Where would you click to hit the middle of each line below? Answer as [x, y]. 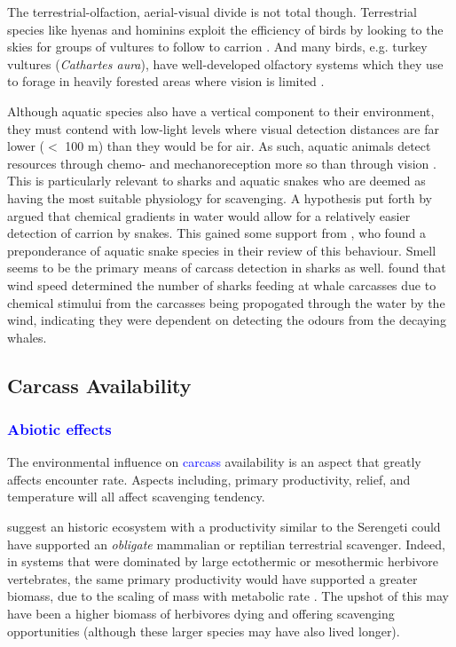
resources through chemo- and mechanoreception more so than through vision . [222, 163]
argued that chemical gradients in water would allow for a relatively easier [209, 215]
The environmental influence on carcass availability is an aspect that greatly [214, 462]
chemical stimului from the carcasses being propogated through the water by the [226, 302]
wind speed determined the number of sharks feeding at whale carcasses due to [222, 284]
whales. [27, 337]
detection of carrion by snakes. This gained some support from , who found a [216, 233]
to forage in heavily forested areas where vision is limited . [166, 81]
